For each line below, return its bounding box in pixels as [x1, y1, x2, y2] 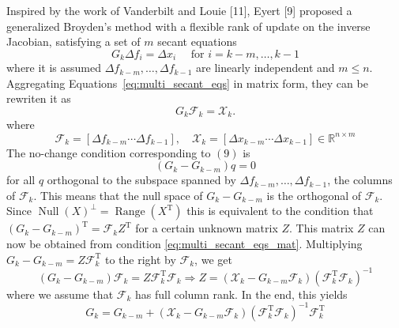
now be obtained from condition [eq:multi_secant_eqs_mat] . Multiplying [6, 235, 363, 251]
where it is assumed [6, 59, 102, 76]
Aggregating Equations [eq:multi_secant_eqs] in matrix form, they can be [6, 74, 368, 91]
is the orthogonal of [266, 187, 362, 203]
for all [6, 172, 36, 188]
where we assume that [6, 285, 114, 302]
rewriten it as [6, 90, 71, 107]
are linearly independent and [196, 59, 335, 76]
